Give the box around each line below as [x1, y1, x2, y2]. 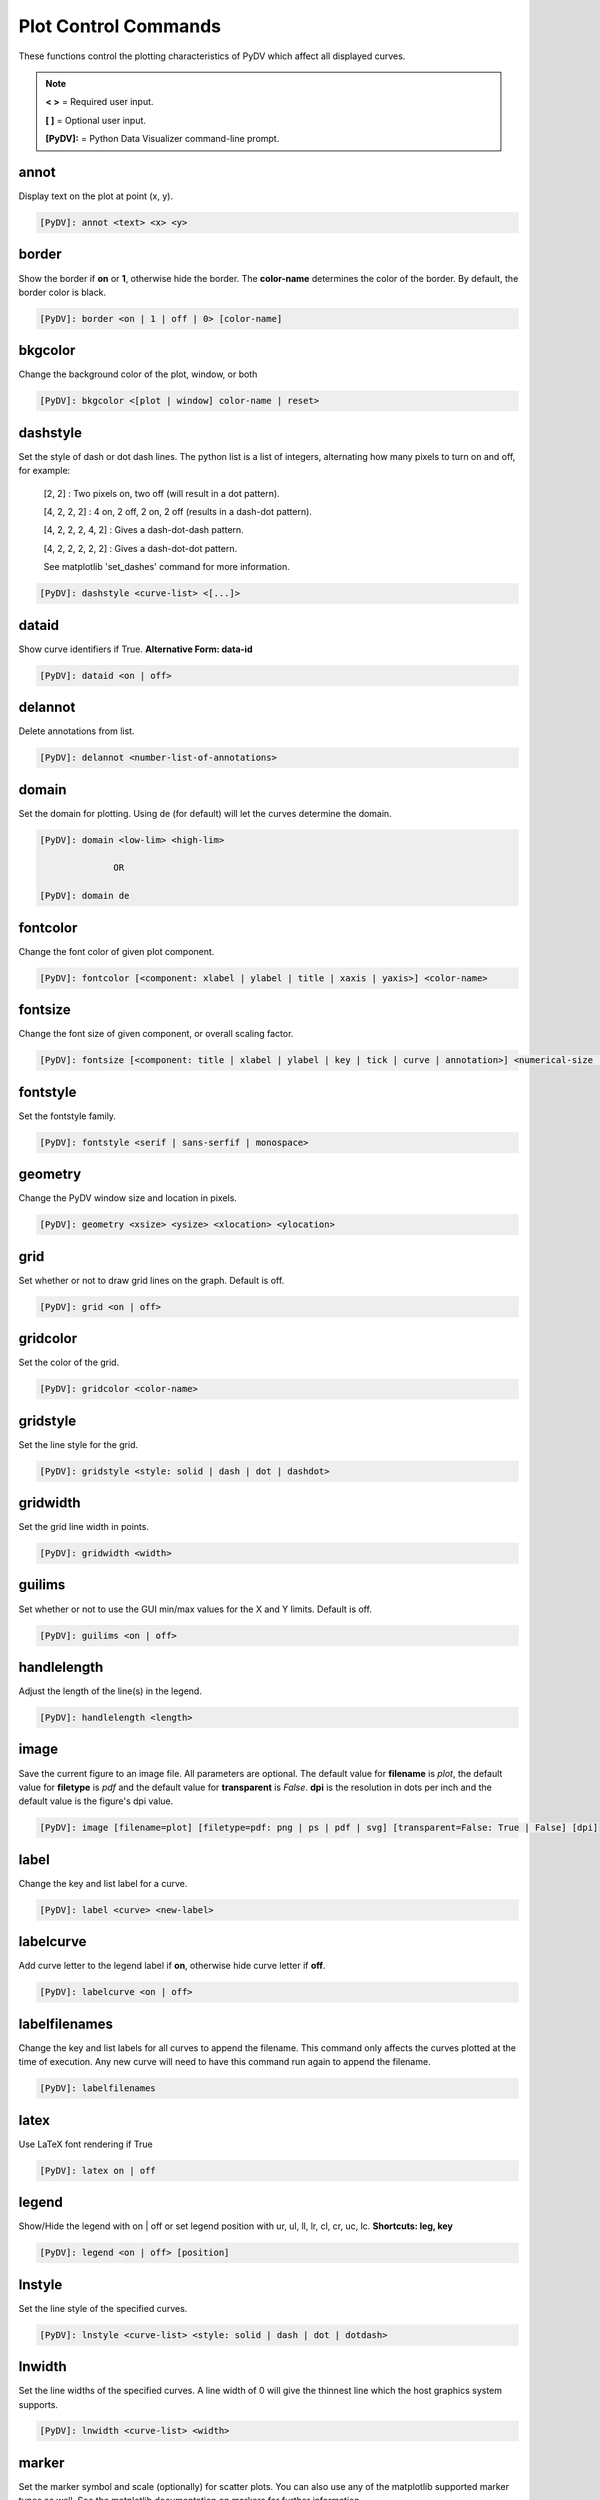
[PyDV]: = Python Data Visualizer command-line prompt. [45, 133, 280, 145]
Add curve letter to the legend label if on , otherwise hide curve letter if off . [18, 1960, 326, 1972]
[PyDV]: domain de [39, 890, 130, 902]
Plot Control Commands [18, 15, 222, 37]
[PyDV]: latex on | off [39, 2165, 157, 2176]
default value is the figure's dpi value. [18, 1795, 174, 1807]
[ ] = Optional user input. [45, 114, 147, 126]
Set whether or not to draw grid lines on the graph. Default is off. [18, 1274, 285, 1286]
